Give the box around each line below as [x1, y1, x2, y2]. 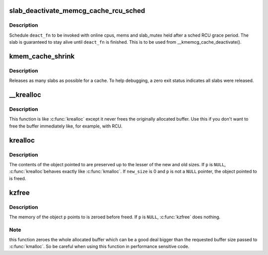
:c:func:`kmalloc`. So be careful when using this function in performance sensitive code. [9, 244, 190, 250]
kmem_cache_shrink [9, 52, 75, 61]
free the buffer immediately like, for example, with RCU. [9, 123, 123, 129]
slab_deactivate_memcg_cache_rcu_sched [9, 6, 145, 15]
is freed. [9, 175, 26, 181]
